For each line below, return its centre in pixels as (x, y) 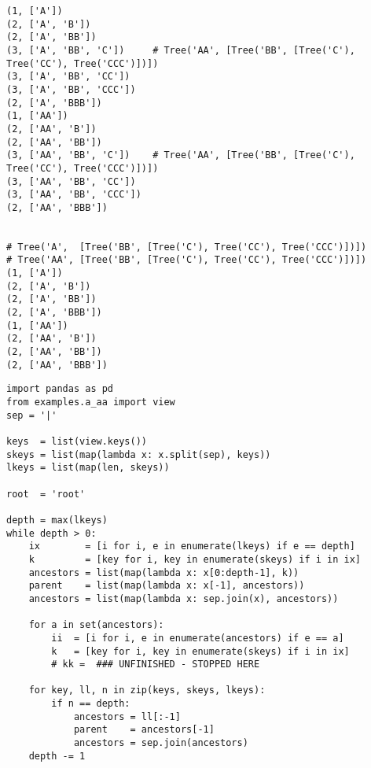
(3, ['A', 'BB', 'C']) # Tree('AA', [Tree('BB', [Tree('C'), (181, 50)
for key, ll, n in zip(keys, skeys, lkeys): (147, 690)
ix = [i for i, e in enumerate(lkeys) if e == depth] (192, 546)
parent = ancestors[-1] (144, 730)
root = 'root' (46, 494)
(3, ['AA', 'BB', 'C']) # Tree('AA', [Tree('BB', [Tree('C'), (181, 155)
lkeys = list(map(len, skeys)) (88, 468)
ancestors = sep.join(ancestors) (161, 743)
